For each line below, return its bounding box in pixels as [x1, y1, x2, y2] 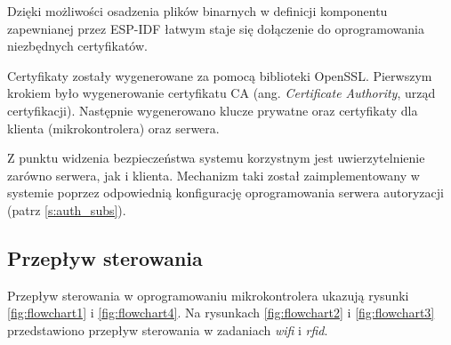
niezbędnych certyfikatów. [7, 36, 148, 55]
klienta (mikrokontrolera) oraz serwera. [7, 118, 220, 137]
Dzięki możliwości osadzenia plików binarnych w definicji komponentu [7, 2, 388, 20]
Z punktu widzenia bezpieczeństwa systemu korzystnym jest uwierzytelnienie [7, 148, 425, 167]
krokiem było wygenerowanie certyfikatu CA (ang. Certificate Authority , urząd [7, 84, 436, 102]
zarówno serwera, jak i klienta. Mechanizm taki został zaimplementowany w [7, 165, 420, 184]
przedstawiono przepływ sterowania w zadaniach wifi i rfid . [7, 320, 328, 339]
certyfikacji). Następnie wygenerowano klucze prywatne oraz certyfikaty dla [7, 100, 418, 119]
